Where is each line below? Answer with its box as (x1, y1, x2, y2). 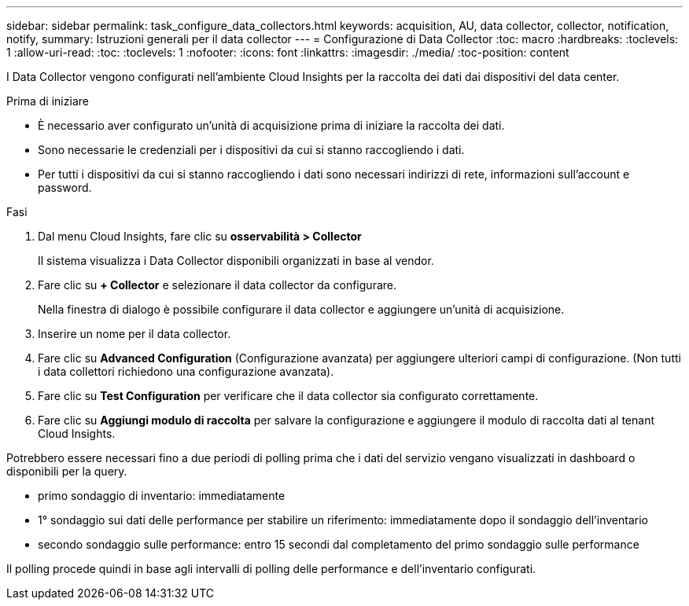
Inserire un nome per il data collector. (38, 327, 231, 340)
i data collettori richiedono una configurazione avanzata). (38, 365, 334, 378)
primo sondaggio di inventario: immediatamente (38, 489, 286, 502)
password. (38, 181, 92, 194)
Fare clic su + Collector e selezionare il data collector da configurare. (38, 278, 396, 292)
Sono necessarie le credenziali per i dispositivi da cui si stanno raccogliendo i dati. (38, 143, 465, 156)
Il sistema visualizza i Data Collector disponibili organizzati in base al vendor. (38, 254, 434, 267)
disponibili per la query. (6, 465, 127, 478)
